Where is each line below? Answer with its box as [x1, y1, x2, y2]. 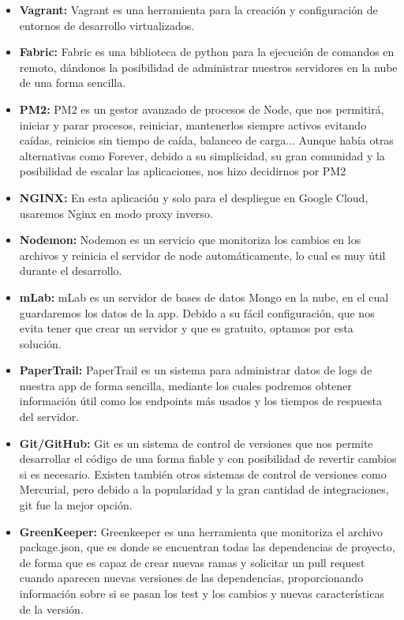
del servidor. [19, 408, 80, 425]
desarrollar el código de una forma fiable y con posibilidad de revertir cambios [19, 450, 397, 467]
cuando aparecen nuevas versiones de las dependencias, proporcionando [19, 569, 364, 586]
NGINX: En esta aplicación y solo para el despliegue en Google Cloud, [19, 189, 368, 205]
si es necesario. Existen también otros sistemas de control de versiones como [19, 465, 387, 482]
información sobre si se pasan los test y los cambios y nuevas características [19, 585, 384, 601]
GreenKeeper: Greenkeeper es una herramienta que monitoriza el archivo [19, 523, 383, 539]
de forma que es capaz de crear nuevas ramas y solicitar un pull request [19, 554, 365, 570]
